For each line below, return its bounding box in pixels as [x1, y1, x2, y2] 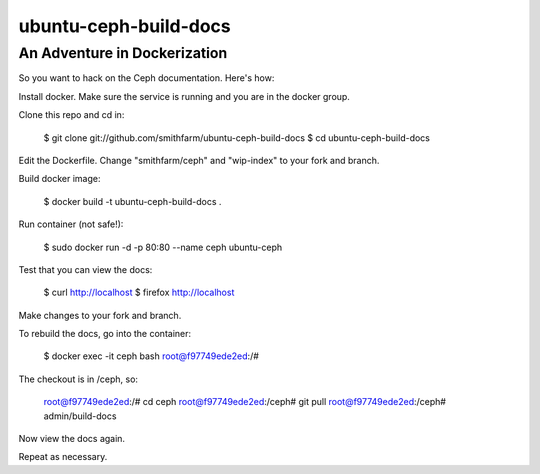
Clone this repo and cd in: [18, 109, 125, 121]
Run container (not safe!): [18, 218, 124, 230]
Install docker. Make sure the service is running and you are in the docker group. [18, 90, 350, 102]
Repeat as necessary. [18, 451, 108, 463]
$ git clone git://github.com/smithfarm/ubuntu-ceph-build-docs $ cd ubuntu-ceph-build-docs [43, 131, 430, 144]
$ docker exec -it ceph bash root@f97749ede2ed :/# [43, 350, 260, 362]
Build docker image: [18, 173, 101, 185]
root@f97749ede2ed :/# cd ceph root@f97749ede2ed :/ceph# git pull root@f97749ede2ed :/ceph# [43, 396, 447, 408]
